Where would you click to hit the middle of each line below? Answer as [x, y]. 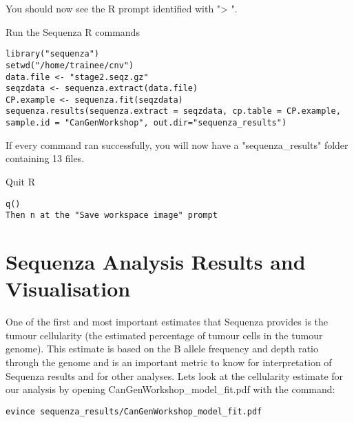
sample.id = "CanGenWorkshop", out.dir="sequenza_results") [146, 123]
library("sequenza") [53, 54]
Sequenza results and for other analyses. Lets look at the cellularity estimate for [175, 375]
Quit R [20, 181]
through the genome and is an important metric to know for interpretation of [169, 362]
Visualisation [68, 289]
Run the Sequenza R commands [73, 31]
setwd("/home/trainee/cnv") [70, 65]
